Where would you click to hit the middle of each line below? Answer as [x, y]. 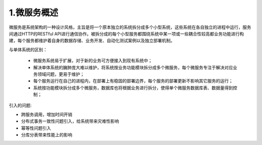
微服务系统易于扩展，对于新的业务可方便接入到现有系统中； [93, 61]
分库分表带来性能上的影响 [47, 135]
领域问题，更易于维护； [61, 74]
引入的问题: [20, 105]
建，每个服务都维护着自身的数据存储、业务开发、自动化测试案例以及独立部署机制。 [92, 41]
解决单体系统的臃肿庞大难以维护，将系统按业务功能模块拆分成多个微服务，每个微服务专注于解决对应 [133, 67]
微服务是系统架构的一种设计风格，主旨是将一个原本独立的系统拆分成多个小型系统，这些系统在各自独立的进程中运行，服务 [130, 27]
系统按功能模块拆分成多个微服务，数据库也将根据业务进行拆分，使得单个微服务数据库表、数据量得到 [133, 88]
